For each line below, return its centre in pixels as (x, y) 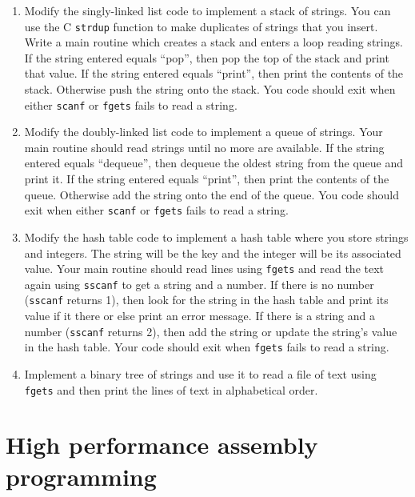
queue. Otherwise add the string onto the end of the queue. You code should (211, 194)
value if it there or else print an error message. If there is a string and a (200, 316)
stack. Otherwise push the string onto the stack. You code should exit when (210, 89)
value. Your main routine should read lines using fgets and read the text (204, 269)
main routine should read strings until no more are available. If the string (204, 147)
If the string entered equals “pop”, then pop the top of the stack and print (207, 57)
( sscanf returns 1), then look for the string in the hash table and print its (206, 300)
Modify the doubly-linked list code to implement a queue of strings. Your (204, 132)
